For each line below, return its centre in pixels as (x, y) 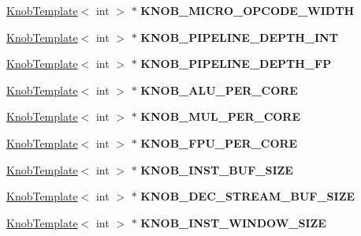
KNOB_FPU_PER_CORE (219, 142)
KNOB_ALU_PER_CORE (219, 90)
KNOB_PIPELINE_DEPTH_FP (236, 64)
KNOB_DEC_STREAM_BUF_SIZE (248, 196)
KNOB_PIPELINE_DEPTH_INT (239, 37)
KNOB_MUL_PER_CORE (221, 116)
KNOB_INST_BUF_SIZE (217, 169)
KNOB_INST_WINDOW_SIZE (233, 222)
